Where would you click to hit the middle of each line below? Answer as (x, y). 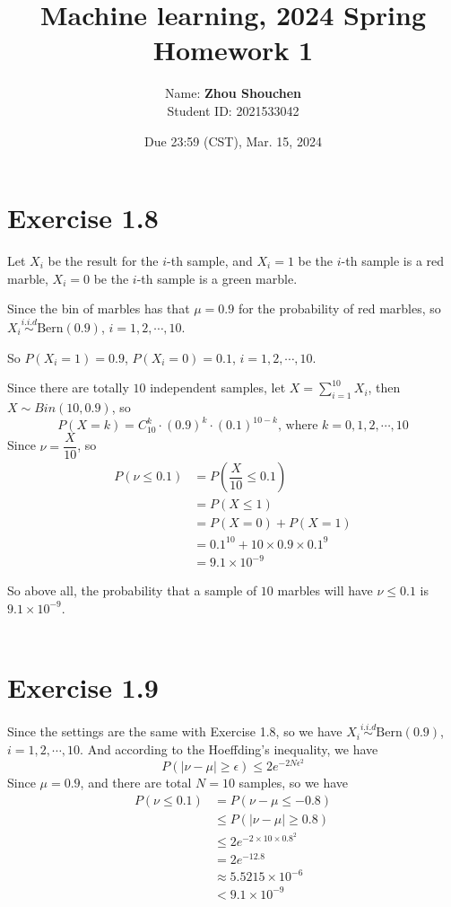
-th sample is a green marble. (217, 278)
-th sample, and (210, 261)
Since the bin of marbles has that (99, 308)
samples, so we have (294, 783)
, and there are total (136, 783)
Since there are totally (68, 387)
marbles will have (325, 590)
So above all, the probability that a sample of (132, 590)
